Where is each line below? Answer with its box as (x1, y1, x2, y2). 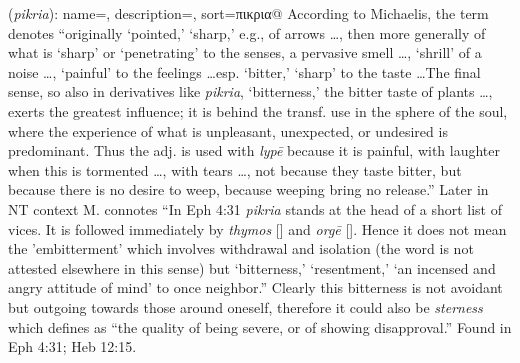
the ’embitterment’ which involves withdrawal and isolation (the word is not (8, 238, 474, 259)
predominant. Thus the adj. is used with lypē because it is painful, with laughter (8, 140, 501, 161)
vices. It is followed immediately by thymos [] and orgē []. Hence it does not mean (8, 218, 507, 239)
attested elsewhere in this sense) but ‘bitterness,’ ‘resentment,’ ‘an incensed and (8, 257, 496, 278)
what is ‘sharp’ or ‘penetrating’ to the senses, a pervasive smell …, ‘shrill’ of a (8, 42, 482, 63)
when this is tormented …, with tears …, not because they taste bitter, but (8, 159, 462, 180)
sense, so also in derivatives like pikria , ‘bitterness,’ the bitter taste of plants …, (8, 81, 493, 102)
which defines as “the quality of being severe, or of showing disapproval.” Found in (8, 316, 512, 337)
